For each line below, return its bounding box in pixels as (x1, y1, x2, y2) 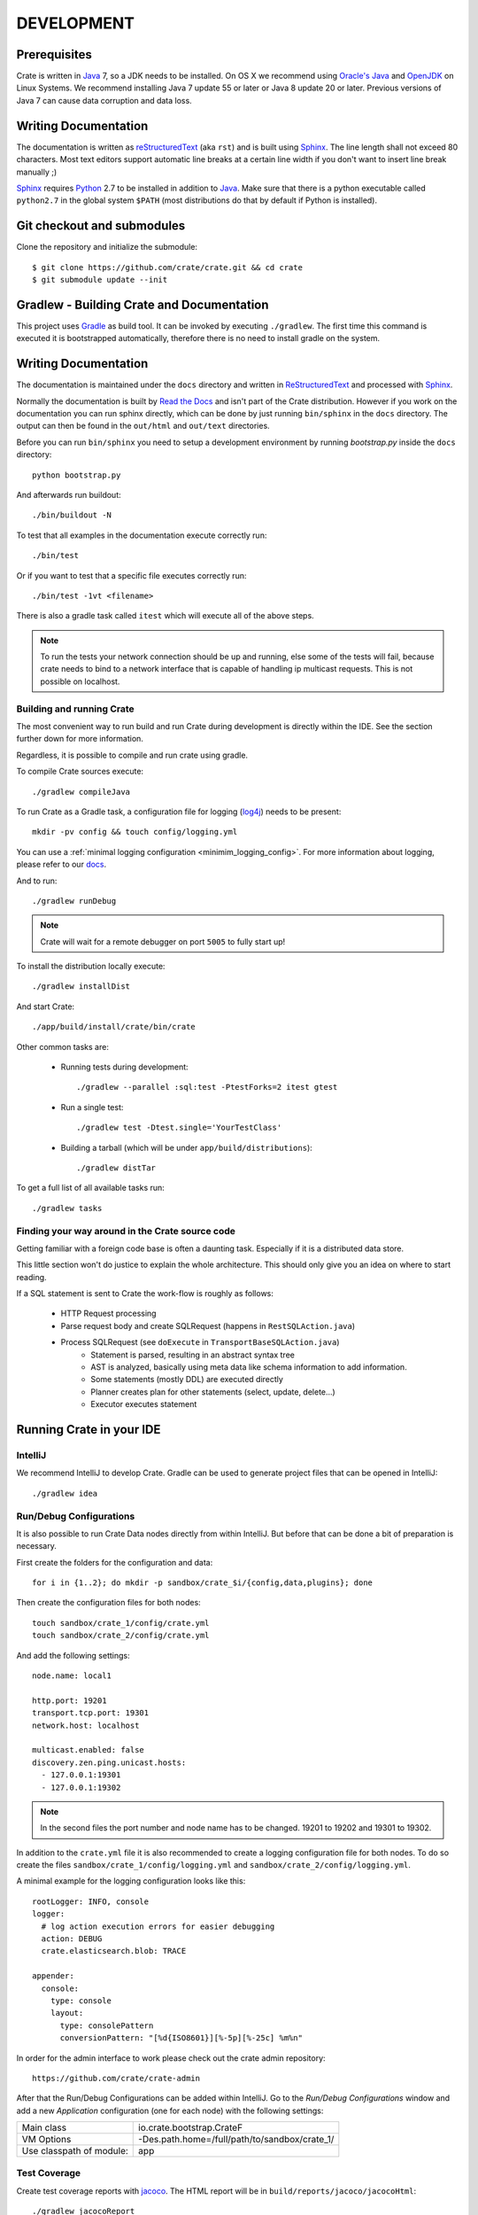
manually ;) (16, 167, 58, 177)
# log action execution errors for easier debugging (41, 1921, 275, 1931)
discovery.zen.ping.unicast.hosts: (32, 1757, 187, 1768)
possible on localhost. (40, 676, 120, 687)
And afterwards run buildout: (16, 489, 121, 500)
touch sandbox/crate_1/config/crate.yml (32, 1618, 210, 1628)
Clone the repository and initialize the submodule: (16, 242, 198, 253)
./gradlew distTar (76, 1162, 157, 1173)
